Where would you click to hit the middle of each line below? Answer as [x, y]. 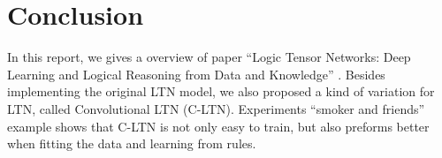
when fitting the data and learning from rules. [132, 143]
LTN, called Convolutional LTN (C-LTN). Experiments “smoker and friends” [216, 108]
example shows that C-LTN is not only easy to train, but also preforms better [218, 126]
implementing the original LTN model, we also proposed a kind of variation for [221, 91]
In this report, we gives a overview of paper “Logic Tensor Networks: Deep [209, 57]
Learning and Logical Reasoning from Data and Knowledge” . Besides [196, 74]
